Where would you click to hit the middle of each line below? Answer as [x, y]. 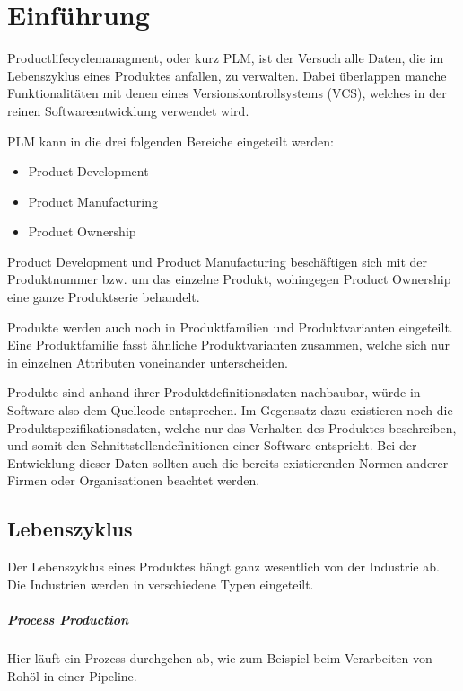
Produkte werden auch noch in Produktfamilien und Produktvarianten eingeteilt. [230, 327]
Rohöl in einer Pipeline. [72, 675]
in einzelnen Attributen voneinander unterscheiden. [148, 362]
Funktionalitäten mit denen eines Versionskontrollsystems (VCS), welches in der [227, 93]
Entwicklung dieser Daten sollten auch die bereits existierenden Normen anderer [228, 462]
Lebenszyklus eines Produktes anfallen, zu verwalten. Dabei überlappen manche [227, 75]
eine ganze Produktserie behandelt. [104, 297]
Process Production [68, 619]
